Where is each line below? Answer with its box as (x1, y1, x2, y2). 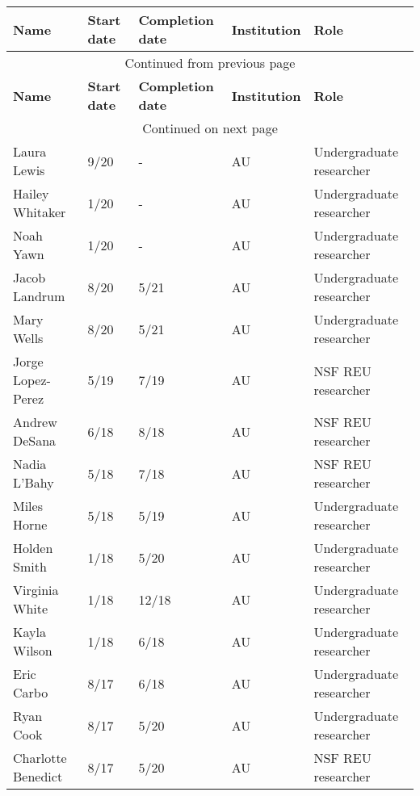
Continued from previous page (124, 53, 296, 72)
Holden (13, 538, 53, 557)
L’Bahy (13, 473, 54, 492)
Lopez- (13, 371, 51, 389)
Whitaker (13, 203, 66, 221)
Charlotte (13, 748, 67, 767)
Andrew (13, 413, 57, 431)
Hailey (13, 184, 49, 203)
